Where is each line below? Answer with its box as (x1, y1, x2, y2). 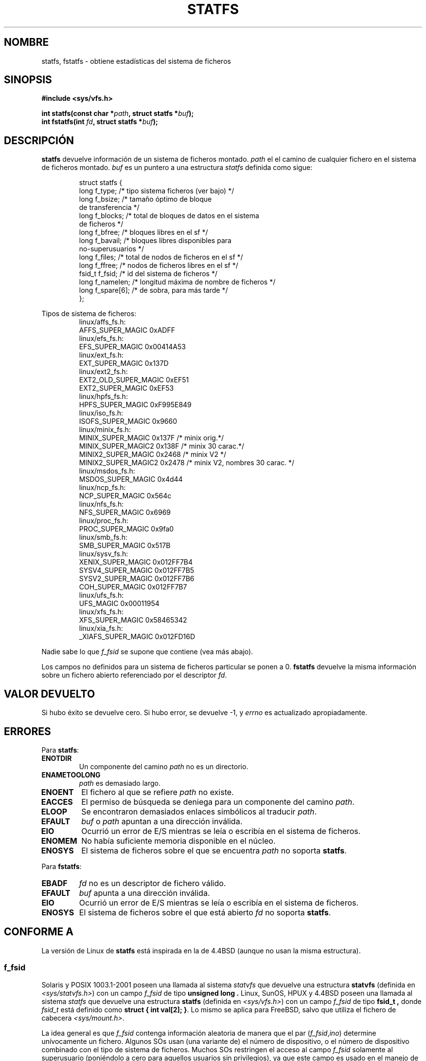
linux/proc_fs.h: (79, 516, 128, 525)
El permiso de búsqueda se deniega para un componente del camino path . (81, 796, 355, 807)
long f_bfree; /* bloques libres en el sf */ (79, 228, 208, 237)
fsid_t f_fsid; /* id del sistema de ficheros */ (79, 269, 217, 278)
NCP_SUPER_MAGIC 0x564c (79, 492, 172, 500)
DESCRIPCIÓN (4, 134, 74, 147)
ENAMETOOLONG (41, 770, 101, 779)
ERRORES (4, 725, 51, 738)
